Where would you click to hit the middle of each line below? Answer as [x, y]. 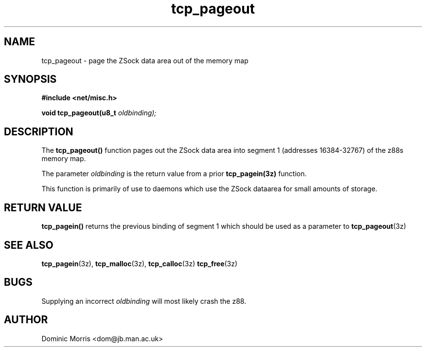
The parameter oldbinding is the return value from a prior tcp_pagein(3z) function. [174, 174]
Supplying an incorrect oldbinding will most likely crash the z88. [144, 301]
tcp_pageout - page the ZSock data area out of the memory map [145, 60]
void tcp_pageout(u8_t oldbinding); [99, 113]
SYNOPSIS [30, 79]
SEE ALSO [29, 245]
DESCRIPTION [39, 131]
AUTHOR [26, 320]
